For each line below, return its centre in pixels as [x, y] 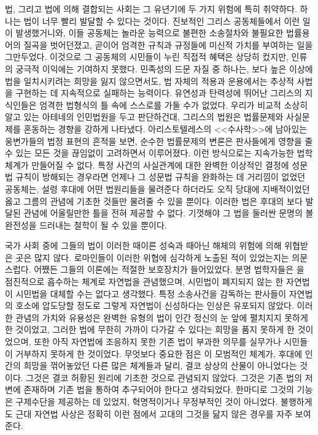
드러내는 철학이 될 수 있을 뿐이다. [103, 225]
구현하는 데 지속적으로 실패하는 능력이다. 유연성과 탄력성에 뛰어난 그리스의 [159, 93]
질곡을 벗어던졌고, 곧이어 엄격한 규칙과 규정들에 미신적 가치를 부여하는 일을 [168, 44]
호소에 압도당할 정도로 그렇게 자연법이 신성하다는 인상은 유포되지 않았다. [155, 305]
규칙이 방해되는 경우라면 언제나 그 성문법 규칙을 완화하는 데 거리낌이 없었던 [161, 177]
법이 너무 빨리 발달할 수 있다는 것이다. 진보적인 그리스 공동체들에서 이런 [162, 21]
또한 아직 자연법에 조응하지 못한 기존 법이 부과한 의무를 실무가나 [157, 342]
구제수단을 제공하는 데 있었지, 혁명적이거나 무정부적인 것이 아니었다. [147, 401]
